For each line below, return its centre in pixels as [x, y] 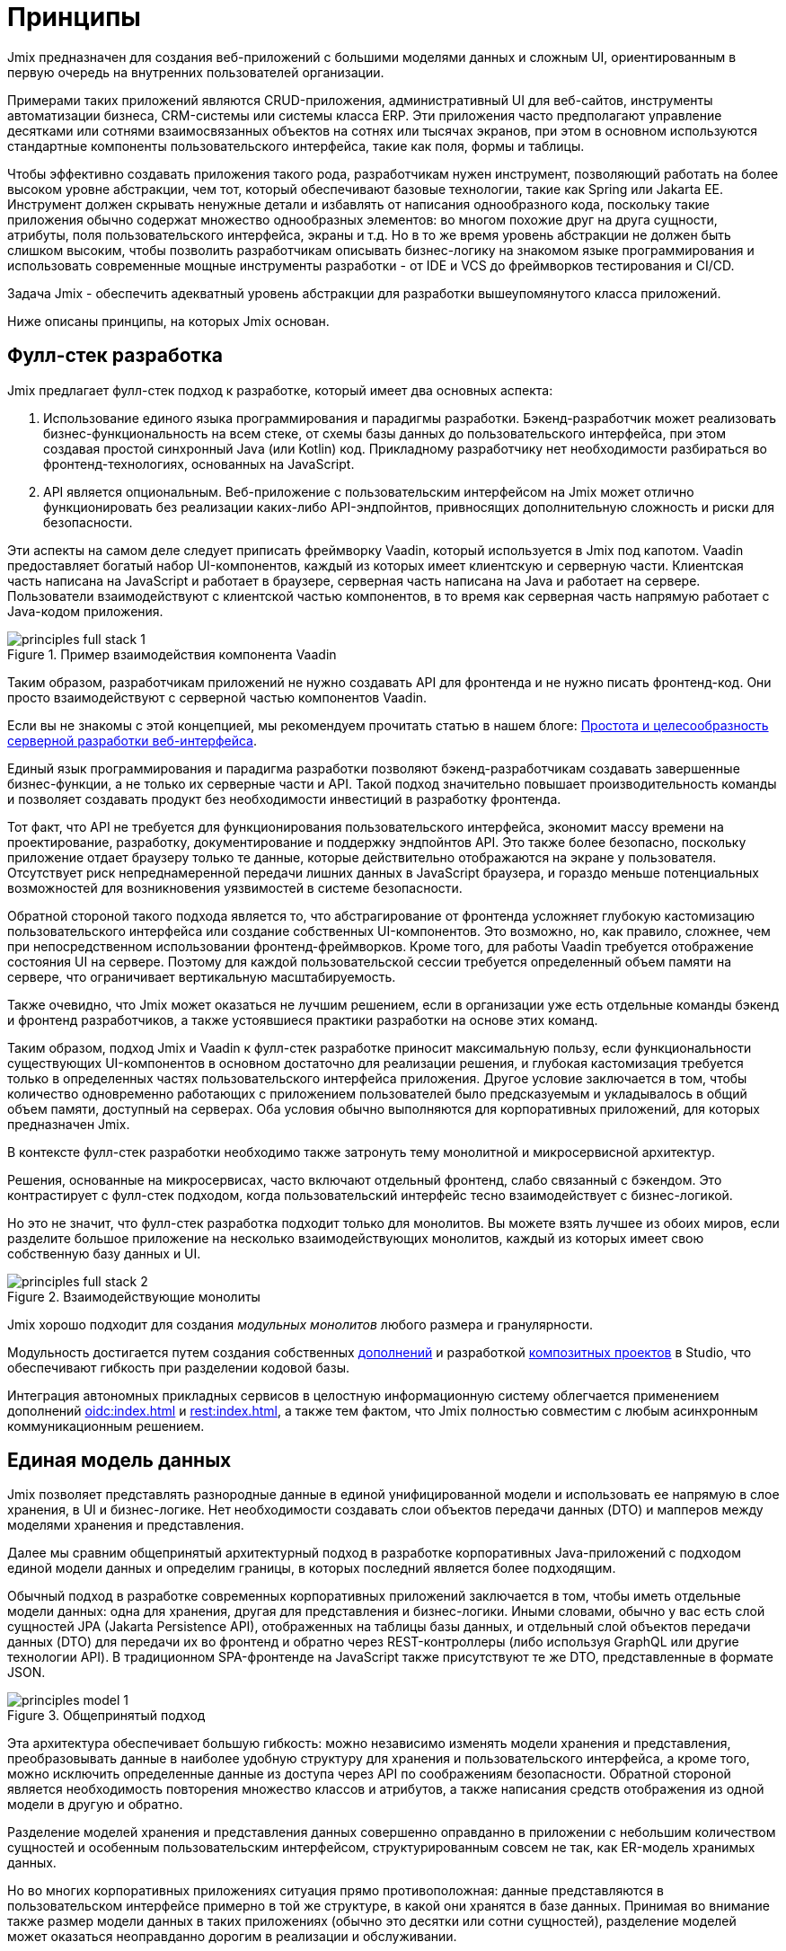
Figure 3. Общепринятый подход [106, 1716]
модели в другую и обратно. [95, 1805]
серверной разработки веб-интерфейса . [132, 740]
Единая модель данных [119, 1461]
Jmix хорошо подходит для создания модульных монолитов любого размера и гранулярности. [300, 1324]
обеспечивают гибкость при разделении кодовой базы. [178, 1367]
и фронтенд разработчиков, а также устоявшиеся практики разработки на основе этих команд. [303, 1020]
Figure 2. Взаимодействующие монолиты [134, 1296]
